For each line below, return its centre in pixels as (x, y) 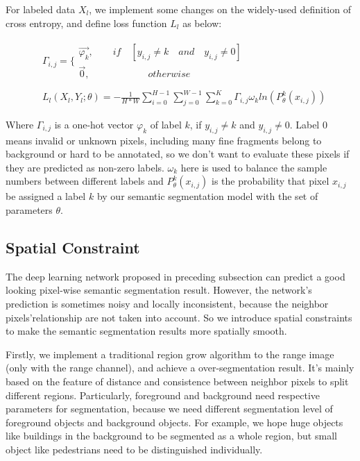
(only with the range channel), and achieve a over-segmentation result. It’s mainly (180, 368)
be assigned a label (46, 196)
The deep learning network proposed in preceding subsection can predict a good (175, 276)
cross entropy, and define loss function (86, 23)
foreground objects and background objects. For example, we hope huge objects (174, 422)
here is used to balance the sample (254, 167)
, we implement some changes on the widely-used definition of (220, 9)
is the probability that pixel (271, 181)
